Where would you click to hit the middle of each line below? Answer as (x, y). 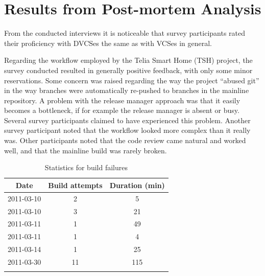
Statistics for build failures (86, 167)
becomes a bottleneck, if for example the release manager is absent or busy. (122, 110)
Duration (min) (137, 185)
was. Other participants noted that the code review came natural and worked (125, 140)
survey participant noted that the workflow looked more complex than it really (127, 130)
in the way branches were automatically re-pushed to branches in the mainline (127, 90)
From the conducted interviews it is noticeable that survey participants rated (125, 33)
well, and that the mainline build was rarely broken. (86, 150)
